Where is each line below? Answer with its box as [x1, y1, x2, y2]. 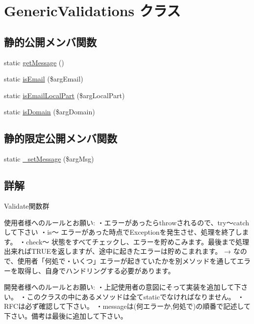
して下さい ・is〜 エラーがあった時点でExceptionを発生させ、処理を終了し [4, 227, 242, 237]
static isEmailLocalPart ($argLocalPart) [4, 90, 125, 100]
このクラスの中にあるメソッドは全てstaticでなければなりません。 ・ [26, 291, 245, 301]
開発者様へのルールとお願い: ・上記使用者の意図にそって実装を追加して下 [4, 282, 241, 292]
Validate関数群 [4, 200, 50, 211]
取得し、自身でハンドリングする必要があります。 [17, 265, 175, 275]
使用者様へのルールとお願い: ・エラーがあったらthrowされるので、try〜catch [4, 217, 250, 227]
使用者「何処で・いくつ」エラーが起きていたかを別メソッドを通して [17, 255, 237, 266]
